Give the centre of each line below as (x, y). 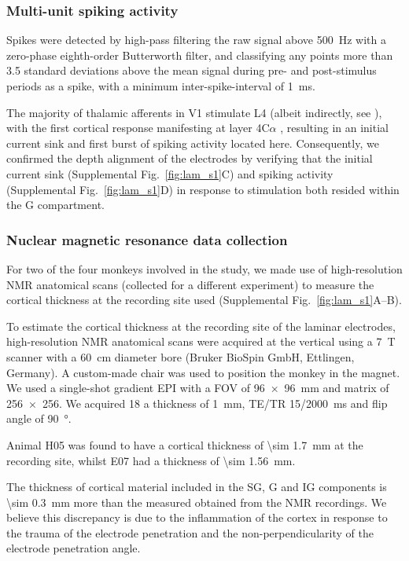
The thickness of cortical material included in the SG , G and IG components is (197, 487)
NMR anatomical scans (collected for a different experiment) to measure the (190, 284)
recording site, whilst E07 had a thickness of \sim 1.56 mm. (151, 460)
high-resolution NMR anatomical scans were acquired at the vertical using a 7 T (201, 341)
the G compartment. (55, 205)
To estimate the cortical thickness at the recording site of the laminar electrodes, (201, 326)
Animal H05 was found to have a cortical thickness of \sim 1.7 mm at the (185, 444)
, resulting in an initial (334, 128)
